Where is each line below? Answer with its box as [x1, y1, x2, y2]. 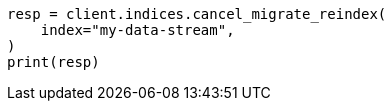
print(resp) [7, 54, 100, 70]
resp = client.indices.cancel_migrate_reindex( [7, 6, 387, 22]
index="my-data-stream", [40, 22, 235, 38]
